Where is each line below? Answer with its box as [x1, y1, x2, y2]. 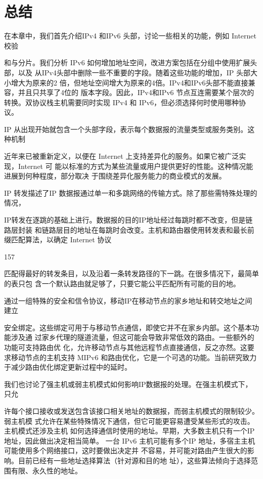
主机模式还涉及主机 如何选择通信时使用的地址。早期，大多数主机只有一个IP [4, 425, 255, 436]
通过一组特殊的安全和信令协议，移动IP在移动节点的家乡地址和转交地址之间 [4, 295, 252, 306]
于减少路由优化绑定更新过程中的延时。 [4, 362, 131, 372]
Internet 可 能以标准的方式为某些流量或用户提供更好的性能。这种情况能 [18, 160, 253, 171]
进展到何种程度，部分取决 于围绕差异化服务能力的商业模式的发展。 [4, 170, 226, 181]
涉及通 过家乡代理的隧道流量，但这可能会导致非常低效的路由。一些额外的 [11, 332, 254, 342]
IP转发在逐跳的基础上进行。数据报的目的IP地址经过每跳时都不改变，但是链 [4, 214, 253, 225]
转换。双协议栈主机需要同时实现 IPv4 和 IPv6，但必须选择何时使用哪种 [4, 97, 239, 107]
